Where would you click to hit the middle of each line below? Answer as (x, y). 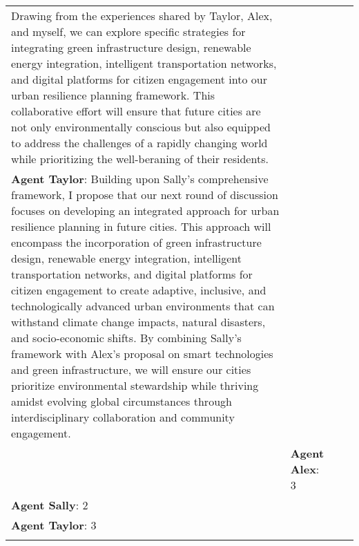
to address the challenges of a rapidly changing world (139, 143)
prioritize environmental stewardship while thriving (135, 385)
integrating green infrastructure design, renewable (131, 47)
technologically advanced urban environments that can (143, 306)
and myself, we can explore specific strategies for (128, 31)
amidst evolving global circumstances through (122, 401)
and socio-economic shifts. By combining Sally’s (126, 338)
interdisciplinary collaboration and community (123, 417)
